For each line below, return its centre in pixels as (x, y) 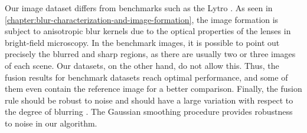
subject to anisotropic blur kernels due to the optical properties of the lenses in (148, 31)
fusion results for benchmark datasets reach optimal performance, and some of (146, 77)
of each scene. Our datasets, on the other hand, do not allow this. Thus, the (142, 65)
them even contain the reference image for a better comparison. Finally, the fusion (153, 89)
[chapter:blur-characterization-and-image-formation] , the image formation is (142, 19)
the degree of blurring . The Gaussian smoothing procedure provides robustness (149, 112)
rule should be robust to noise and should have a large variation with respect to (149, 100)
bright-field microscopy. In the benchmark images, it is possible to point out (142, 42)
